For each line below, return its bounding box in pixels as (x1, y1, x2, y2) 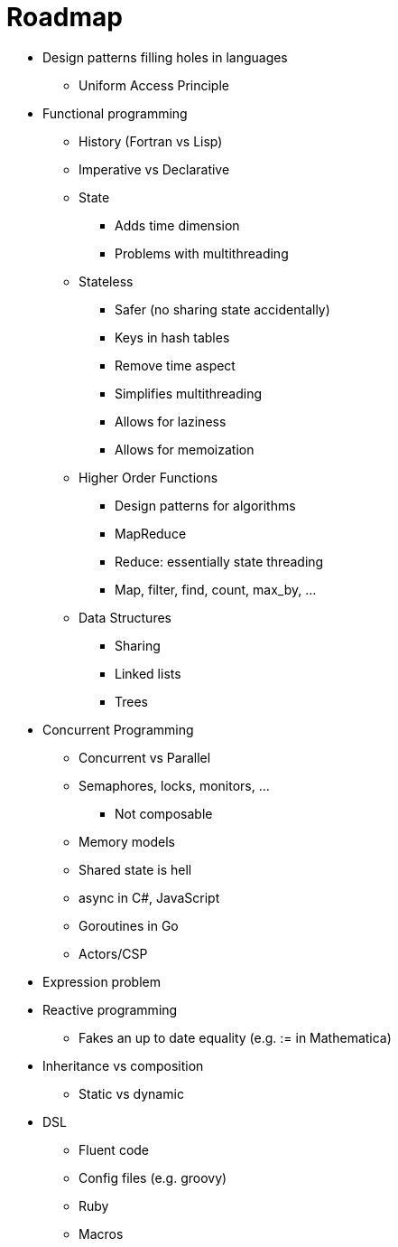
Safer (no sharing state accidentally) (115, 301, 330, 317)
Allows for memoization (115, 441, 255, 457)
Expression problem (42, 973, 161, 989)
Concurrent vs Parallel (79, 749, 211, 765)
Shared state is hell (79, 861, 192, 877)
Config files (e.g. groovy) (79, 1169, 227, 1186)
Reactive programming (42, 1001, 178, 1017)
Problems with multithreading (115, 245, 289, 261)
